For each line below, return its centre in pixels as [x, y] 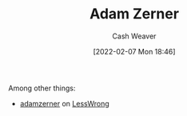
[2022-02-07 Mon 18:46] [134, 51]
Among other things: [42, 88]
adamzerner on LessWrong [64, 103]
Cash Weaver [134, 36]
